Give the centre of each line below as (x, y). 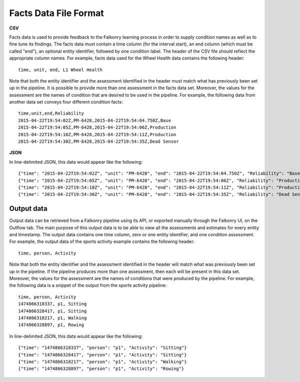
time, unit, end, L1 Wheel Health (60, 70)
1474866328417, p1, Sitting (52, 311)
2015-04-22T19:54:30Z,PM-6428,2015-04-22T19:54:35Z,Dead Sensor (99, 142)
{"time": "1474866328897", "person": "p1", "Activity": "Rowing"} (101, 369)
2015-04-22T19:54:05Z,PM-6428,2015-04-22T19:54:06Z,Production (97, 127)
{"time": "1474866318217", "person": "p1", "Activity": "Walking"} (102, 361)
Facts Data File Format (57, 13)
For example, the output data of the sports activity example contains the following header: (102, 242)
